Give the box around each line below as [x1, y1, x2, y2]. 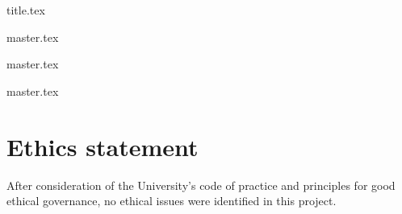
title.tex [6, 2, 45, 18]
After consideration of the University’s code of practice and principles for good [6, 176, 396, 193]
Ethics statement [6, 130, 199, 163]
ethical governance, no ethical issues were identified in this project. [6, 192, 337, 209]
